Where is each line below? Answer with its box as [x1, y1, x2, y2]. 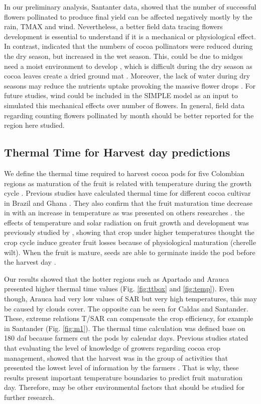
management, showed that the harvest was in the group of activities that [4, 352, 228, 363]
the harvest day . [4, 257, 56, 267]
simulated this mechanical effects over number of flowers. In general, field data [4, 100, 245, 110]
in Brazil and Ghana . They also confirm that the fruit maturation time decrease [4, 197, 252, 208]
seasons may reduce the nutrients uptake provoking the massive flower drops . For [4, 80, 256, 91]
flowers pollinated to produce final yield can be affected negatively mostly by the [4, 11, 252, 22]
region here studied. [4, 120, 65, 130]
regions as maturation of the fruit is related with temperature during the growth [4, 178, 251, 188]
